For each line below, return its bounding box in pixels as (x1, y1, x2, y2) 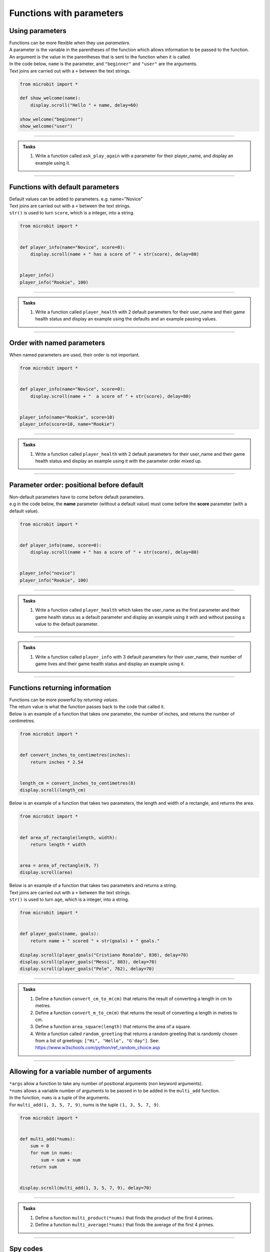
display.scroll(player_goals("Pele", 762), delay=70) (19, 966, 154, 972)
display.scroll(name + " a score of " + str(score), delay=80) (30, 393, 191, 399)
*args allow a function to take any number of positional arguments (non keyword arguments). (9, 1081, 203, 1087)
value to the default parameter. (35, 621, 99, 627)
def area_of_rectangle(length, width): (19, 834, 117, 840)
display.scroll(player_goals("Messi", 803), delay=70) (19, 959, 157, 965)
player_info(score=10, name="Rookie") (19, 421, 115, 427)
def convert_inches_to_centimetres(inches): (19, 752, 131, 758)
